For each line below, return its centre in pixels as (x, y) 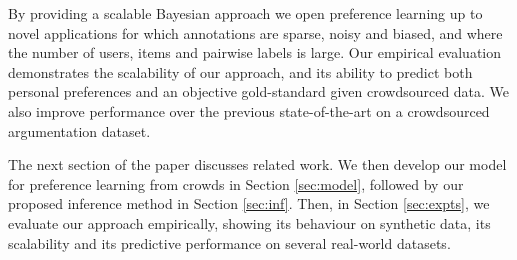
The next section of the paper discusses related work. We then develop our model (257, 164)
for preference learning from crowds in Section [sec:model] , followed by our (236, 183)
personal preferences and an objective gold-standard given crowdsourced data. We (259, 91)
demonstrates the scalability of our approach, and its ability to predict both (240, 71)
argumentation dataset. (79, 130)
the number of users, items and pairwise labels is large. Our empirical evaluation (255, 52)
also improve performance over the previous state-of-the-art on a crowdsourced (249, 110)
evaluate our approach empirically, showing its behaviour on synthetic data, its (249, 222)
